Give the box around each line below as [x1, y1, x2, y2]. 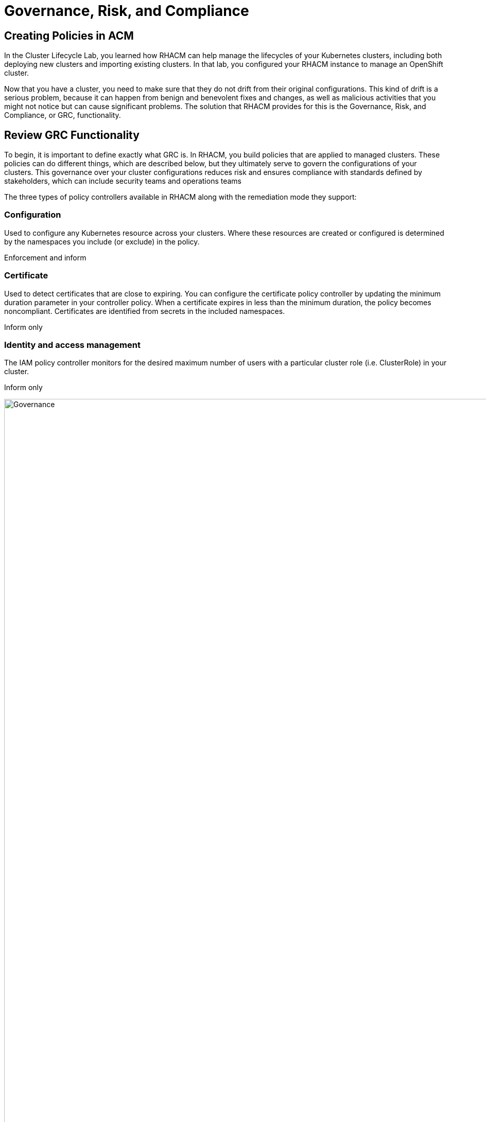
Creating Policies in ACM [4, 29, 134, 42]
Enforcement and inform [4, 253, 86, 262]
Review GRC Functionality [4, 128, 140, 142]
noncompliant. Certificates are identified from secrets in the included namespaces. [4, 306, 285, 315]
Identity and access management [4, 339, 141, 350]
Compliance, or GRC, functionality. [4, 111, 121, 120]
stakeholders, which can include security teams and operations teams [4, 177, 242, 186]
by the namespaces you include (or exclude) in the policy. [4, 237, 200, 246]
